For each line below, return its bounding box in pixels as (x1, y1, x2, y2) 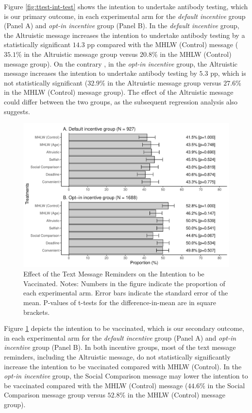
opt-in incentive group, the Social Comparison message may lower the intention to (4, 371, 248, 381)
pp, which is (210, 68, 246, 78)
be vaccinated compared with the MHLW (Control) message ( (4, 380, 188, 390)
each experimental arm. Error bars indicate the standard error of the (23, 288, 228, 298)
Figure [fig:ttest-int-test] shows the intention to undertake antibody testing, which (4, 1, 248, 11)
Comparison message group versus (4, 390, 105, 400)
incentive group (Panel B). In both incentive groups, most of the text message (4, 342, 236, 352)
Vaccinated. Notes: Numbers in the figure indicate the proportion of (23, 278, 225, 288)
